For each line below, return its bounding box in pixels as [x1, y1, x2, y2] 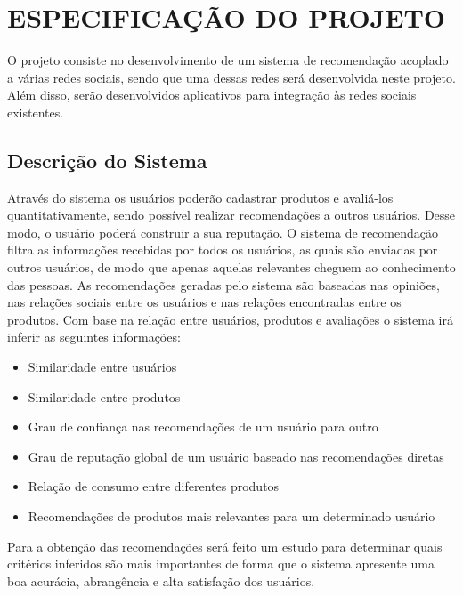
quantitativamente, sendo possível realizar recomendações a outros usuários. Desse [7, 205, 456, 224]
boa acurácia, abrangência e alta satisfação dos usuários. [7, 571, 315, 590]
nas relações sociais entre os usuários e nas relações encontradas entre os [7, 293, 402, 311]
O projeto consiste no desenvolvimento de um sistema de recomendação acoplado [7, 51, 449, 69]
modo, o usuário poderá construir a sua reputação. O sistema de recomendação [7, 222, 438, 241]
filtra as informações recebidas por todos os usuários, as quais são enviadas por [7, 240, 438, 259]
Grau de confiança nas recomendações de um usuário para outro [28, 417, 378, 436]
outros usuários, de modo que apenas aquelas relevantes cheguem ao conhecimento [7, 258, 456, 277]
